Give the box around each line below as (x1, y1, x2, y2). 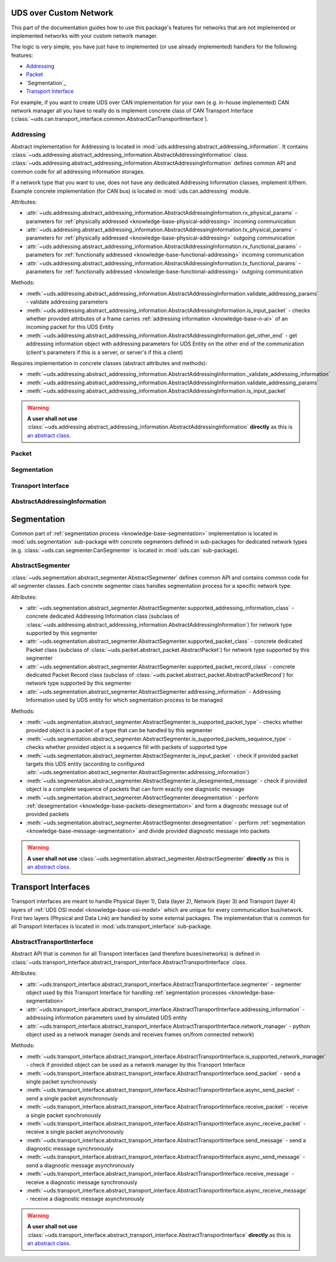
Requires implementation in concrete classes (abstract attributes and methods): (11, 359, 207, 366)
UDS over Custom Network (11, 8, 114, 18)
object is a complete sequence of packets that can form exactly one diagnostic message (26, 785, 245, 793)
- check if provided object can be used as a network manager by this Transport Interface (26, 1061, 245, 1069)
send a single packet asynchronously (26, 1094, 118, 1102)
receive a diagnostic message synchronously (26, 1178, 138, 1185)
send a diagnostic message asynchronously (26, 1161, 135, 1169)
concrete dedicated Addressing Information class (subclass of (26, 612, 179, 620)
